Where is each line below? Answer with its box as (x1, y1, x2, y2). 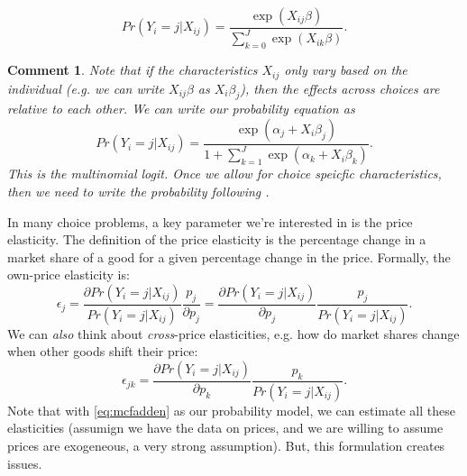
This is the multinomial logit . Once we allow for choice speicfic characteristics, (7, 164, 442, 183)
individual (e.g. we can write (7, 78, 165, 97)
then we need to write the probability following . (7, 181, 270, 200)
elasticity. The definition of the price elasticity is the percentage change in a (7, 230, 426, 249)
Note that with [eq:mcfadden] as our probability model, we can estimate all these (7, 400, 455, 419)
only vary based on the (284, 60, 407, 79)
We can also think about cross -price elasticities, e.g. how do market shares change (7, 324, 460, 343)
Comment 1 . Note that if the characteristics (7, 60, 258, 79)
